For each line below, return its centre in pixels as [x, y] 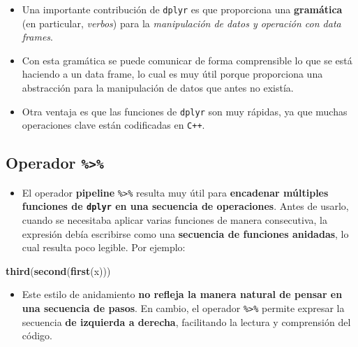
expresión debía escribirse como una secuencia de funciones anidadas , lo [185, 233]
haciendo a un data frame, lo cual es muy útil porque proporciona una [172, 74]
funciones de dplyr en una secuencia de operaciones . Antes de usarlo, [185, 206]
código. [37, 335]
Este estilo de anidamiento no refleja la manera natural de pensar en [182, 294]
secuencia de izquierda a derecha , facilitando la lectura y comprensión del [186, 321]
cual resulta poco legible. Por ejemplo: [104, 247]
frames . [37, 37]
